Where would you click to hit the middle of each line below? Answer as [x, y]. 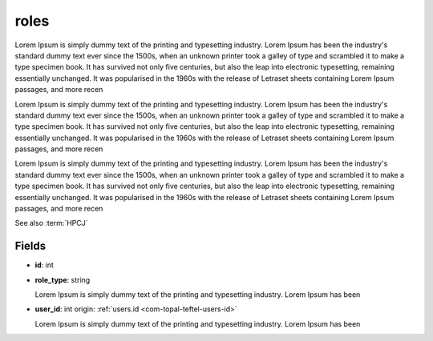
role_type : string [63, 279]
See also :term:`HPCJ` [51, 223]
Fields [30, 246]
